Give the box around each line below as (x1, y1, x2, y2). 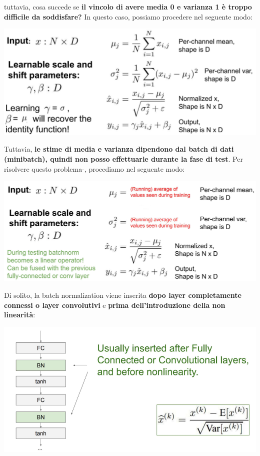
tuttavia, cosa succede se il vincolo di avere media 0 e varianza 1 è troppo (4, 2, 252, 12)
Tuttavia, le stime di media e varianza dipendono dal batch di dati (4, 144, 234, 154)
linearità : (4, 309, 35, 320)
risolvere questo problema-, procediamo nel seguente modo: (4, 163, 185, 174)
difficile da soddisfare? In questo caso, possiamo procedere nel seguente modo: (4, 11, 252, 22)
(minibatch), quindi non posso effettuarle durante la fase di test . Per (4, 154, 243, 164)
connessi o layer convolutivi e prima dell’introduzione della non (4, 299, 225, 310)
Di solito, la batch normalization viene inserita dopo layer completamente (4, 290, 241, 300)
